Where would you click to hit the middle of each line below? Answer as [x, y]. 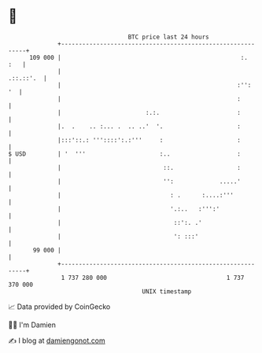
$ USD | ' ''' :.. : [125, 154]
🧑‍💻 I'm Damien [32, 325]
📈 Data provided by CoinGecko [59, 307]
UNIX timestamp [167, 291]
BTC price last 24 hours [169, 37]
